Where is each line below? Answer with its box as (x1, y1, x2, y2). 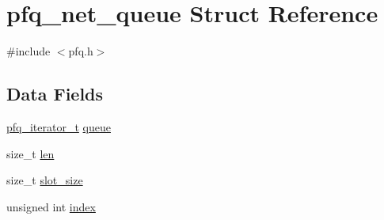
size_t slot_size (6, 172, 83, 188)
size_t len (6, 145, 55, 161)
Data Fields (6, 82, 104, 106)
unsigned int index (6, 198, 96, 214)
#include (6, 43, 51, 59)
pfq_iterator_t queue (6, 118, 111, 135)
